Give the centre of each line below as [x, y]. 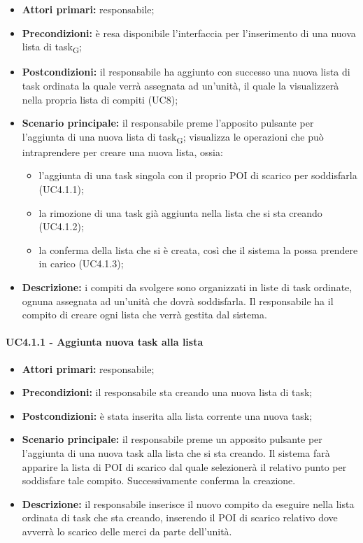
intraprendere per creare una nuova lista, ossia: [122, 151]
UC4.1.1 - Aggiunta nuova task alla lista [105, 342]
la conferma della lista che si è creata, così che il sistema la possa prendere [198, 249]
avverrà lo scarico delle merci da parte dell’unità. [127, 531]
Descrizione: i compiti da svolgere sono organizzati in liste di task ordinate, [187, 287]
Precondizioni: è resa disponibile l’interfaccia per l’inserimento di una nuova [189, 33]
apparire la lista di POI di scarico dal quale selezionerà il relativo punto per [184, 466]
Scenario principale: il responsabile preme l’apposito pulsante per [168, 123]
